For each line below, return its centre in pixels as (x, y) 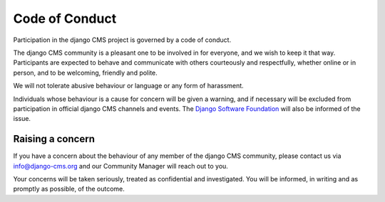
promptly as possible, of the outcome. (69, 189)
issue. (22, 119)
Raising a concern (54, 139)
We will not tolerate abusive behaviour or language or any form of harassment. (128, 86)
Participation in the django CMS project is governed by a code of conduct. (122, 40)
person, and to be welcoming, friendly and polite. (86, 73)
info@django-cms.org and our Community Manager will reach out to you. (120, 166)
